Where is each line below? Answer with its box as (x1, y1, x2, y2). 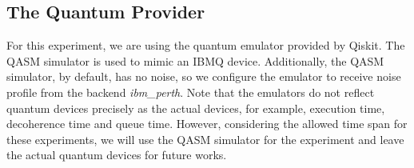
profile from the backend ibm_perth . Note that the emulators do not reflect (6, 83, 375, 100)
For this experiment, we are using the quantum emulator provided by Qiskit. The (6, 37, 405, 54)
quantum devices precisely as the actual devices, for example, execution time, (6, 99, 385, 116)
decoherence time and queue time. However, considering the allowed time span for (6, 115, 408, 132)
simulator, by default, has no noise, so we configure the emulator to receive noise (6, 68, 401, 85)
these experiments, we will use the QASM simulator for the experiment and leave (6, 130, 404, 147)
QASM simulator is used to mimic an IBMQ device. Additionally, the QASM (6, 52, 384, 69)
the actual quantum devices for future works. (6, 146, 227, 163)
